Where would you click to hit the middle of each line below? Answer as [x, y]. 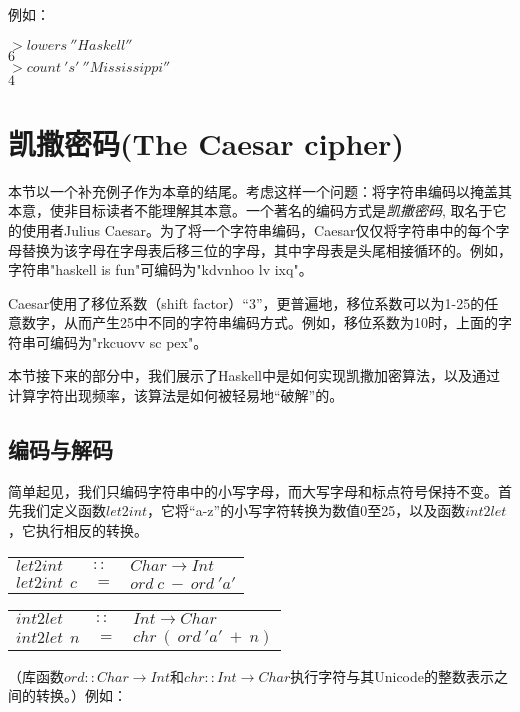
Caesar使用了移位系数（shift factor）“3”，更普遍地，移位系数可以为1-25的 [246, 302]
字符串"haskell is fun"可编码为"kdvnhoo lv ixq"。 [160, 269]
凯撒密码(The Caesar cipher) [206, 142]
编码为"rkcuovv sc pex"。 [128, 341]
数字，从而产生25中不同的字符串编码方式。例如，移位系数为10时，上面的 [259, 322]
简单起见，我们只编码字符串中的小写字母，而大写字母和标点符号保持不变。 [253, 490]
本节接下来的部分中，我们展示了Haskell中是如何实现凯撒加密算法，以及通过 [254, 375]
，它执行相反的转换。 [78, 530]
